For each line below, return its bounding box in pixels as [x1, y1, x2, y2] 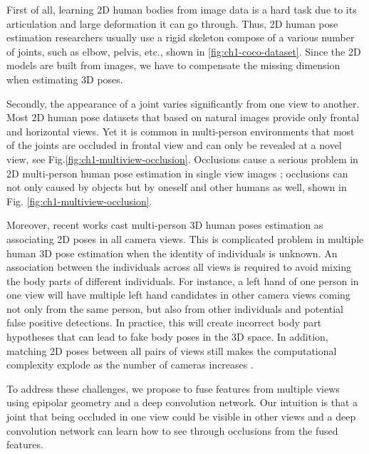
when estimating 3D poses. [6, 71, 123, 86]
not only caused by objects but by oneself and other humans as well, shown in [6, 180, 347, 195]
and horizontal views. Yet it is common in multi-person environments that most [6, 123, 355, 138]
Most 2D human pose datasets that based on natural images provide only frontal [6, 110, 360, 125]
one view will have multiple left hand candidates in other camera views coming [6, 287, 350, 302]
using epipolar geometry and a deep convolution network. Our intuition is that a [6, 395, 358, 410]
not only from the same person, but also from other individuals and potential [6, 301, 344, 316]
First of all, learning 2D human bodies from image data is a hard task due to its [6, 2, 357, 16]
